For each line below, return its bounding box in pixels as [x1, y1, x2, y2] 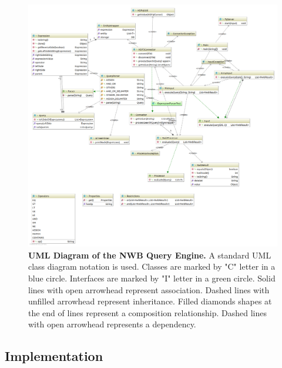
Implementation [5, 347, 103, 365]
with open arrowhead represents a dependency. [28, 318, 196, 330]
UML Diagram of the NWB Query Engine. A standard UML [28, 248, 271, 261]
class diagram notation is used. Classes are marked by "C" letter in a [28, 260, 276, 273]
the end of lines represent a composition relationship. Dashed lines [28, 306, 267, 319]
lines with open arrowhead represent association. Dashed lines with [28, 283, 270, 296]
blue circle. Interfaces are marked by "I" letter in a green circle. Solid [28, 271, 276, 284]
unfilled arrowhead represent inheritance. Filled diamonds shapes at [28, 295, 272, 307]
